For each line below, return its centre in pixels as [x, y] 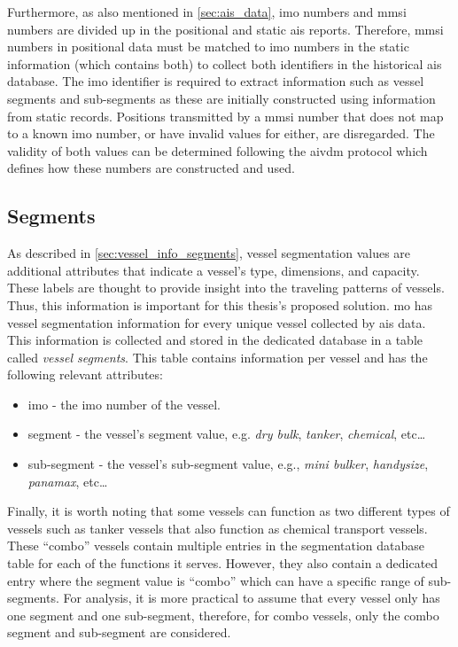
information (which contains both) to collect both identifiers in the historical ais [225, 63]
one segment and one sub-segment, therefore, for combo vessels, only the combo [223, 615]
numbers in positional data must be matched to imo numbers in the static [208, 47]
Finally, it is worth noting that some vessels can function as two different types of [229, 511]
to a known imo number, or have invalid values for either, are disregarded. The [221, 133]
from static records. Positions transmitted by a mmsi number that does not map [225, 116]
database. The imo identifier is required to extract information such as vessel [216, 81]
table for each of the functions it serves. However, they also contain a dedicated [223, 563]
